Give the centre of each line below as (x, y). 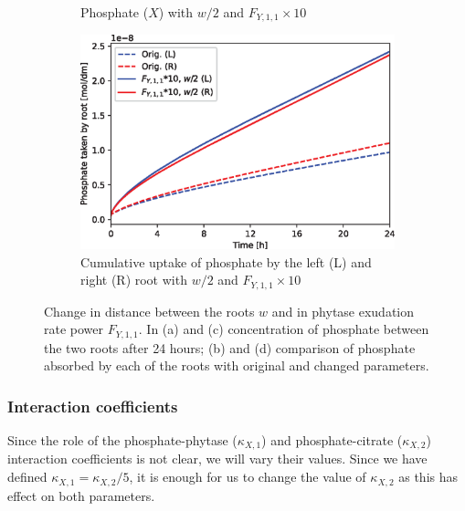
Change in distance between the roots (149, 311)
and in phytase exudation (343, 311)
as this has (428, 477)
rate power (74, 329)
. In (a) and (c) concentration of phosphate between (284, 329)
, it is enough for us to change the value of (248, 477)
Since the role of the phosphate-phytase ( (122, 440)
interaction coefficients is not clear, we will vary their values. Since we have (217, 459)
